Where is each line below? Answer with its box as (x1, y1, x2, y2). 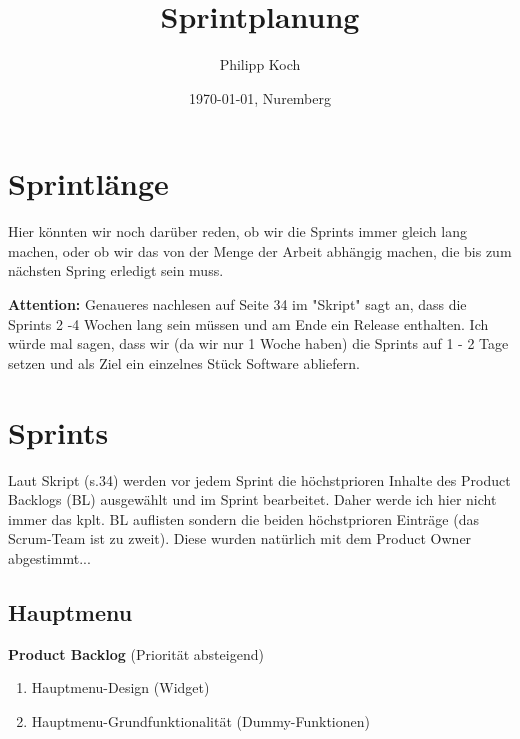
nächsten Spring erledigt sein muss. (8, 260, 224, 281)
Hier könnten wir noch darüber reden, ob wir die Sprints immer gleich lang (8, 221, 467, 242)
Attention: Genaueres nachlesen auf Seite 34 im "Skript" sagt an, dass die (8, 294, 467, 315)
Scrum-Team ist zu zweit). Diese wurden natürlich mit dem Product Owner (8, 528, 472, 549)
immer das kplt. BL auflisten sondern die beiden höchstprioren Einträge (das (8, 508, 479, 529)
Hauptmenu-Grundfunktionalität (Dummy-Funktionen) (31, 710, 370, 731)
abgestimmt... (8, 547, 91, 568)
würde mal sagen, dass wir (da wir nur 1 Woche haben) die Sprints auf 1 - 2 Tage (8, 333, 509, 354)
